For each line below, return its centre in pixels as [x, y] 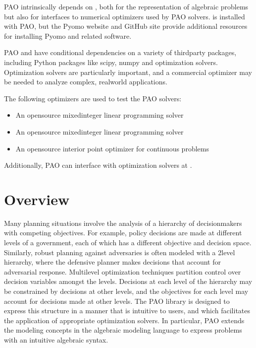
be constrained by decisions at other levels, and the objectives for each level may [126, 291]
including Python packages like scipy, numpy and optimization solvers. [111, 62]
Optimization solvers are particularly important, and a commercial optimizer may [128, 72]
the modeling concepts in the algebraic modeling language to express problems [123, 330]
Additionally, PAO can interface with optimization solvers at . [98, 165]
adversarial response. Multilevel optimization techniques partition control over [123, 271]
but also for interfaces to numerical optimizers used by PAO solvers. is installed [125, 16]
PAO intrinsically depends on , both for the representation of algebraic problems [126, 6]
